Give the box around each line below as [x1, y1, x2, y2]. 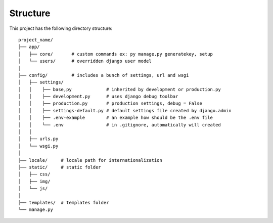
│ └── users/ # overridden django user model [18, 58, 152, 64]
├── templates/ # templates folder [18, 200, 109, 205]
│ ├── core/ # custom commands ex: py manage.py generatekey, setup [18, 51, 213, 57]
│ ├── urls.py [18, 136, 59, 142]
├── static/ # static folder [18, 164, 101, 170]
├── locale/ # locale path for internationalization [18, 157, 163, 163]
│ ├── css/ [18, 171, 51, 177]
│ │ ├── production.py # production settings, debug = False [18, 101, 202, 106]
